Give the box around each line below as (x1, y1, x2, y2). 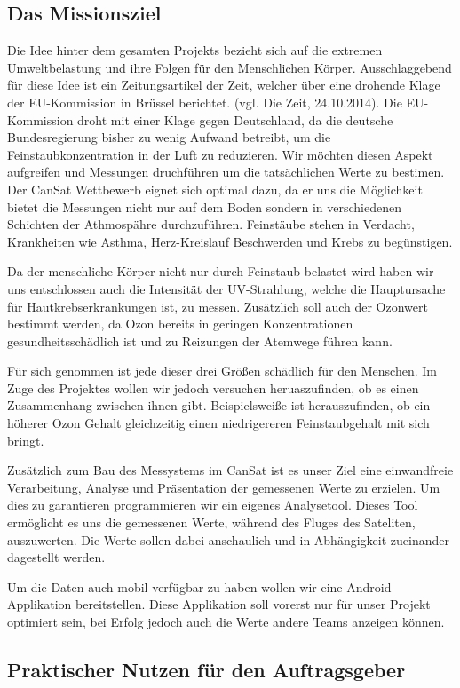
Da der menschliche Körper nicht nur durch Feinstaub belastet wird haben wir (7, 262, 434, 281)
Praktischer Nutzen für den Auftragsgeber (7, 656, 406, 683)
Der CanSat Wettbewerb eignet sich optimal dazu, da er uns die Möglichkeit (7, 179, 423, 198)
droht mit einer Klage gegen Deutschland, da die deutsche (77, 110, 393, 129)
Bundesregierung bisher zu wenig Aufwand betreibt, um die (7, 128, 331, 146)
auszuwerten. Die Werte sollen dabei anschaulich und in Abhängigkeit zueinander (7, 530, 449, 549)
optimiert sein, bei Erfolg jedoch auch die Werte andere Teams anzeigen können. (7, 613, 445, 631)
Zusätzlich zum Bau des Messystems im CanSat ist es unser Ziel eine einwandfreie (7, 461, 454, 479)
